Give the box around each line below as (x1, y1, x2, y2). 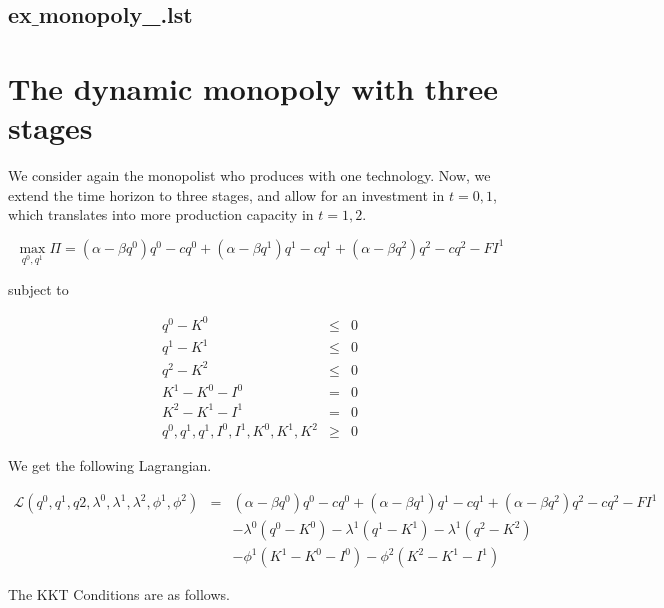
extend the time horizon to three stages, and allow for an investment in (8, 184, 445, 205)
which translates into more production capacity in (8, 204, 314, 225)
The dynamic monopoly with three (8, 67, 498, 108)
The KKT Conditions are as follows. (8, 584, 230, 605)
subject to (8, 278, 69, 299)
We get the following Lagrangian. (8, 455, 212, 476)
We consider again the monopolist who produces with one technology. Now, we (8, 165, 491, 186)
